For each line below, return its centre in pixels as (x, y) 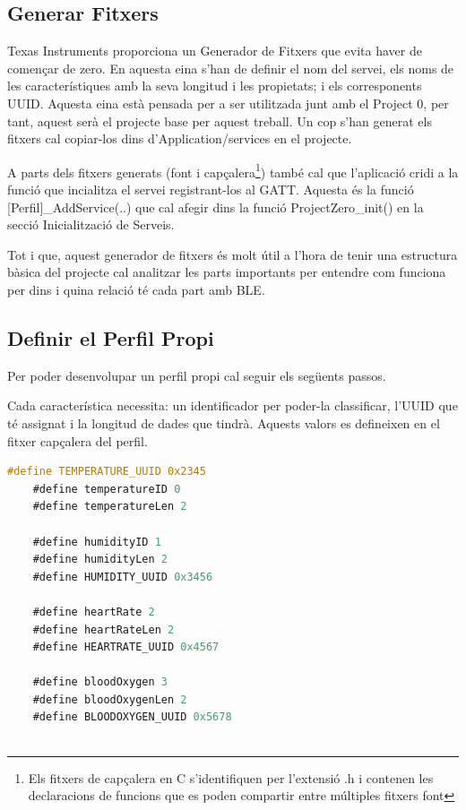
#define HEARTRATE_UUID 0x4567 (126, 647)
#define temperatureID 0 (107, 489)
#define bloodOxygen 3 (100, 682)
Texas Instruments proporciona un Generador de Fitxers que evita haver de (215, 51)
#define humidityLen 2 (100, 560)
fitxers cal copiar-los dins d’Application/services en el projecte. (180, 138)
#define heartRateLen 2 (104, 629)
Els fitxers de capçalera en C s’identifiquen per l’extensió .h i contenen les (231, 777)
